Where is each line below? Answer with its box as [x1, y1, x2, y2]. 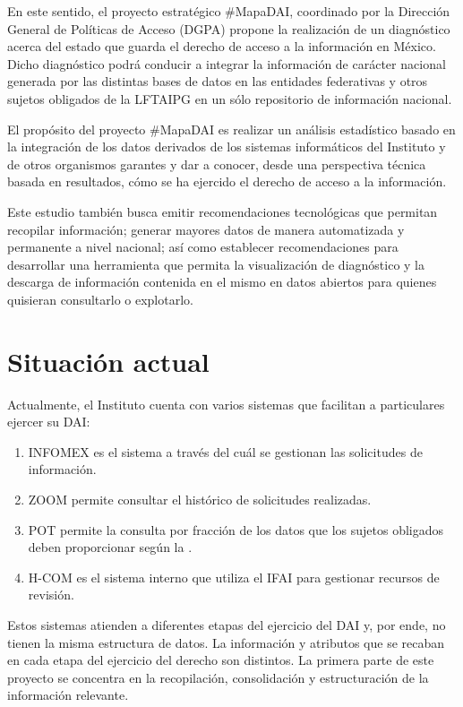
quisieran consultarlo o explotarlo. [7, 289, 193, 308]
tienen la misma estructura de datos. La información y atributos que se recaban [7, 633, 445, 651]
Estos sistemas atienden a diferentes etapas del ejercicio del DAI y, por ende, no [7, 615, 446, 634]
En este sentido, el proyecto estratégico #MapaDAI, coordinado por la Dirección [7, 2, 450, 20]
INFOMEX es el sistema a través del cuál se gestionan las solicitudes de [28, 442, 423, 461]
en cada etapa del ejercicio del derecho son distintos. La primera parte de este [7, 651, 434, 669]
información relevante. [7, 685, 129, 704]
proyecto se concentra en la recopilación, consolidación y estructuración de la [7, 668, 429, 686]
